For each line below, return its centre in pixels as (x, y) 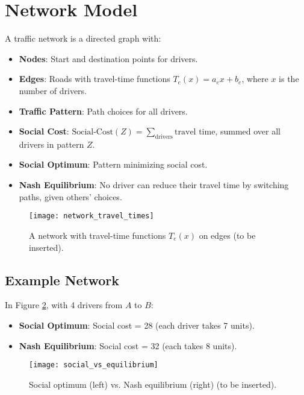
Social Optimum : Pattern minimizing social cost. (113, 164)
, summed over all (248, 131)
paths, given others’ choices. (70, 196)
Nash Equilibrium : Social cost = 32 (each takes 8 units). (128, 345)
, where (255, 79)
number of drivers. (53, 90)
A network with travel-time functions (98, 235)
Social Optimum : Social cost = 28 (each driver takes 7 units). (137, 325)
